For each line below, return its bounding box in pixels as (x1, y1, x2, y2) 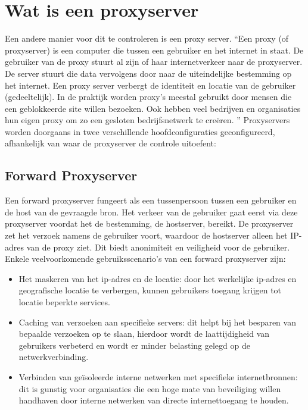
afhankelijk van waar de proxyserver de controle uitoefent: (5, 137, 216, 149)
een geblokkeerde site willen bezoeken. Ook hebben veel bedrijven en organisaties (5, 102, 301, 114)
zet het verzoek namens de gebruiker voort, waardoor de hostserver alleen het (5, 229, 288, 242)
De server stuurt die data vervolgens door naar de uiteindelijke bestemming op (5, 67, 292, 79)
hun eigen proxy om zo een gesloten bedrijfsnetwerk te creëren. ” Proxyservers (5, 114, 290, 126)
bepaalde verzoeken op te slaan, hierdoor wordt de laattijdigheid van (18, 327, 270, 340)
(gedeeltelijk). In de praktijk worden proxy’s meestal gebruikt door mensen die (5, 90, 292, 103)
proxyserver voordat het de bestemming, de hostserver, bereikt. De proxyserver (5, 217, 294, 230)
